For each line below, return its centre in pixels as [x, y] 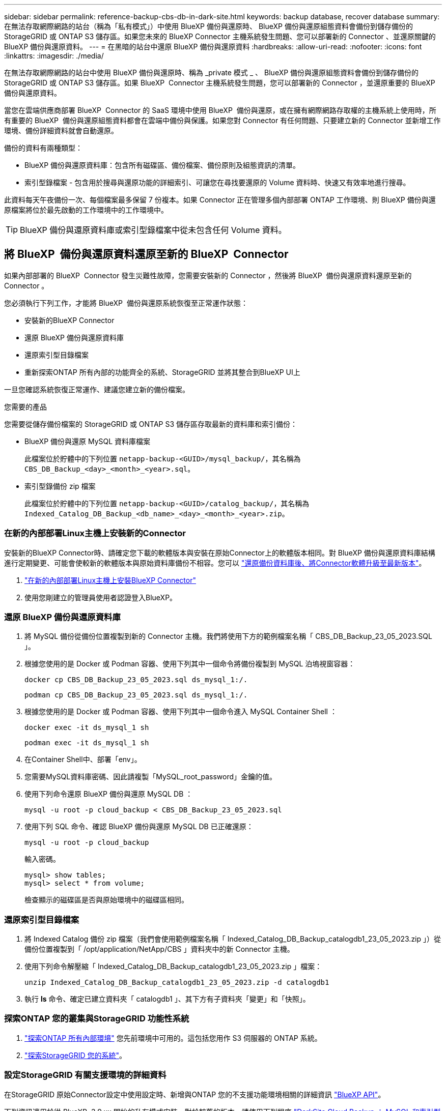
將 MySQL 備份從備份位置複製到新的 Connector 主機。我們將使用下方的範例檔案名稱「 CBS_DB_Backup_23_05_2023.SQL [228, 636]
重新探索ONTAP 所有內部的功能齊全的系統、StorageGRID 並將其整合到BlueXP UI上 [162, 372]
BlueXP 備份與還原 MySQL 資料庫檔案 [88, 441]
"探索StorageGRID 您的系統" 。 [75, 1055]
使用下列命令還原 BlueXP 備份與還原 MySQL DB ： [109, 794]
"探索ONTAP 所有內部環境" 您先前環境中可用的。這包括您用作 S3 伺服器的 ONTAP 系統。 [173, 1038]
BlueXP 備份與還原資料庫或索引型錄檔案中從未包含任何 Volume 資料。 [153, 230]
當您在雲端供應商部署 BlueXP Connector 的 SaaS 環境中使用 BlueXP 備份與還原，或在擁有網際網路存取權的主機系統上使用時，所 [220, 110]
